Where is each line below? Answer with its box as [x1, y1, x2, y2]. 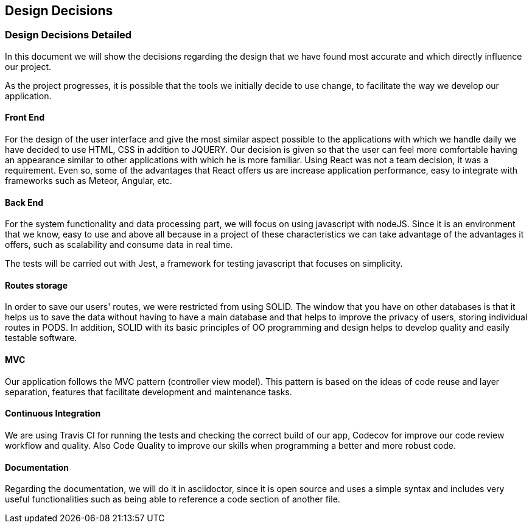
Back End [5, 197, 44, 208]
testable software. [5, 333, 77, 343]
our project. [5, 61, 52, 72]
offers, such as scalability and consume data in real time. [5, 239, 233, 250]
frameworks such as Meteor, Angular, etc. [5, 175, 172, 186]
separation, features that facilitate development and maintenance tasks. [5, 386, 292, 397]
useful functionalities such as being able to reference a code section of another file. [5, 494, 340, 505]
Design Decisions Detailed [5, 29, 132, 41]
